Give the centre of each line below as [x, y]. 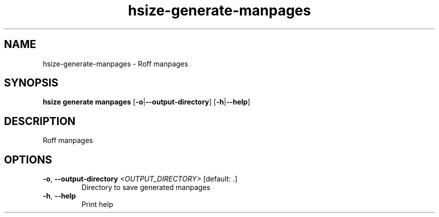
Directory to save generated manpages [146, 187]
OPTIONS [28, 159]
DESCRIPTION [40, 121]
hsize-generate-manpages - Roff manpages [116, 63]
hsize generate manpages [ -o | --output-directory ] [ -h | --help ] [147, 102]
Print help [97, 204]
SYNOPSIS [31, 83]
